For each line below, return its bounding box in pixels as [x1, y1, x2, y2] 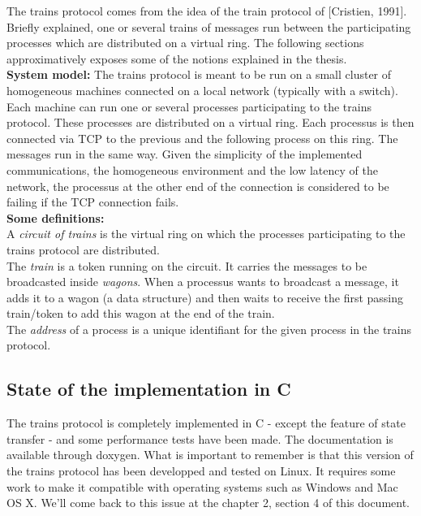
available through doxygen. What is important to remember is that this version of [6, 446, 414, 463]
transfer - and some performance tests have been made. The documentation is [6, 430, 393, 447]
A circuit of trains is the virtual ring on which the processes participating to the [6, 225, 406, 242]
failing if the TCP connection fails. [6, 193, 179, 210]
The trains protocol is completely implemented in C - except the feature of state [6, 414, 406, 431]
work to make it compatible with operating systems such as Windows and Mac [6, 478, 398, 495]
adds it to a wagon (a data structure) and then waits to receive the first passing [6, 288, 404, 306]
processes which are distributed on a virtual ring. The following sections [6, 34, 364, 51]
